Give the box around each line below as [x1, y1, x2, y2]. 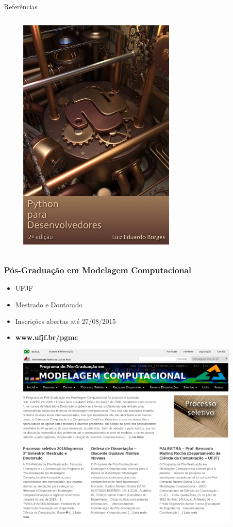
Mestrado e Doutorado [15, 300, 83, 309]
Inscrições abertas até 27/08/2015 [15, 316, 116, 326]
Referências [4, 1, 38, 11]
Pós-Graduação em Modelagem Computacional [4, 264, 191, 276]
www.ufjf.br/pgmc [15, 332, 78, 342]
